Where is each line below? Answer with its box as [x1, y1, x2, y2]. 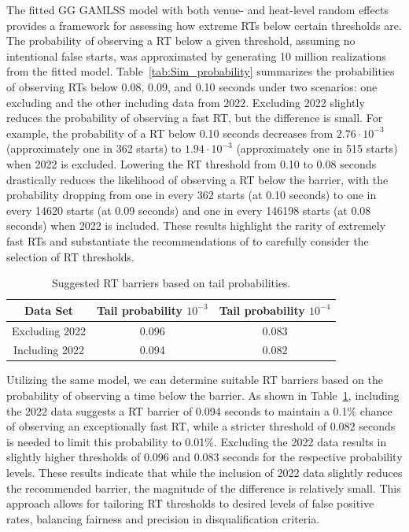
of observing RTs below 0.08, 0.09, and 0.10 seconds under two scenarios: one [6, 78, 378, 94]
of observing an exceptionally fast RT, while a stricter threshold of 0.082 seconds [6, 418, 396, 434]
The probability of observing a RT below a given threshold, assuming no [6, 32, 356, 49]
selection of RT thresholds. [6, 248, 135, 264]
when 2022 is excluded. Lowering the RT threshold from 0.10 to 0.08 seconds [6, 155, 377, 172]
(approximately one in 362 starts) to [6, 140, 182, 157]
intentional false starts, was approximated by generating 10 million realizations [6, 47, 386, 64]
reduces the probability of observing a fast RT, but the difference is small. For [6, 109, 383, 126]
